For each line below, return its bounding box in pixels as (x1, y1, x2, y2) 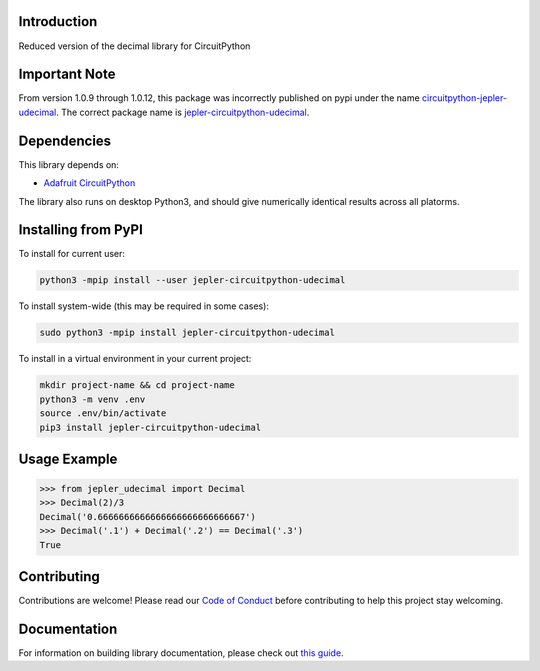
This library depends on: (18, 158, 120, 170)
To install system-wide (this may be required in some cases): (18, 300, 270, 312)
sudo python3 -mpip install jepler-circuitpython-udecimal (39, 327, 335, 339)
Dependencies (18, 132, 112, 149)
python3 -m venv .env (39, 393, 146, 405)
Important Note (18, 66, 116, 83)
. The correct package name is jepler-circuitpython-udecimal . (55, 106, 310, 118)
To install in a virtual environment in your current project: (18, 353, 252, 365)
